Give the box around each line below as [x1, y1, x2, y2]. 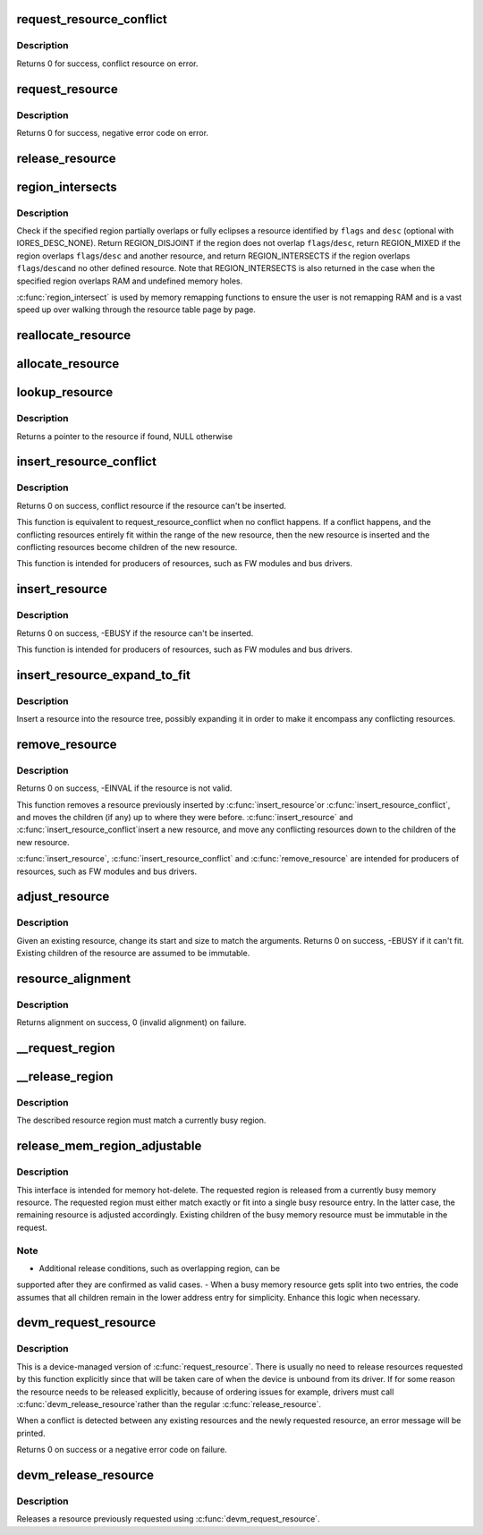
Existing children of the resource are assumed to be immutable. [16, 948, 250, 959]
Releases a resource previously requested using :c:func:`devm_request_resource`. [16, 1514, 321, 1524]
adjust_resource [16, 889, 110, 904]
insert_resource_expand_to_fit [16, 667, 191, 683]
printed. [16, 1428, 46, 1438]
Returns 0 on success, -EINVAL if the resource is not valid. [16, 783, 233, 793]
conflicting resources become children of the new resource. [16, 541, 238, 552]
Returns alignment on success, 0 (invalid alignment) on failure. [16, 1017, 247, 1028]
